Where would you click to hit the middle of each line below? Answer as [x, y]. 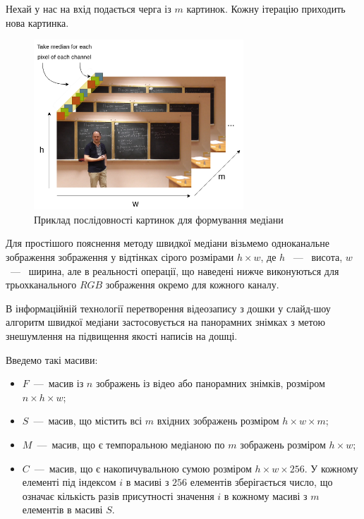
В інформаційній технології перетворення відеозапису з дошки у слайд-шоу [168, 308]
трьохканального [41, 285]
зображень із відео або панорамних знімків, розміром [210, 383]
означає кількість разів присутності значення [118, 495]
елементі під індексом [69, 482]
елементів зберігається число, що [261, 482]
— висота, [318, 257]
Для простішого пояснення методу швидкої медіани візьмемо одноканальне [168, 243]
